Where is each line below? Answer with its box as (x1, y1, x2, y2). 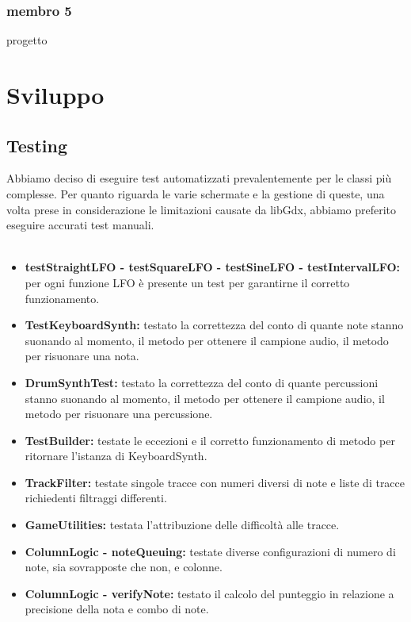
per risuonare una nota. (25, 347, 139, 364)
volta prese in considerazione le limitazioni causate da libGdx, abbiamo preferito (6, 201, 397, 217)
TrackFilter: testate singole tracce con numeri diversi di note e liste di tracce (25, 474, 405, 490)
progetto (6, 32, 48, 48)
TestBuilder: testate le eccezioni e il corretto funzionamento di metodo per (25, 432, 395, 448)
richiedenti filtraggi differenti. (25, 490, 167, 506)
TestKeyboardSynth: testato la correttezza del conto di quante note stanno (25, 317, 404, 333)
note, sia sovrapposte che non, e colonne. (25, 559, 223, 575)
